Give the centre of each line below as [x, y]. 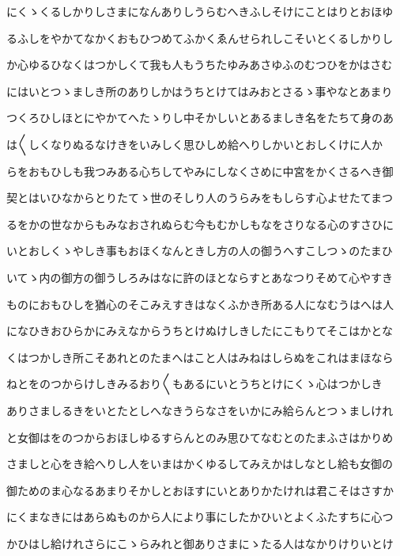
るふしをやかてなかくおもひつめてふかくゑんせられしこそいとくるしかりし [200, 38]
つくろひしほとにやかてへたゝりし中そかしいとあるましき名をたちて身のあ [200, 118]
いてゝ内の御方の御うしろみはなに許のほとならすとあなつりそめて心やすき [200, 277]
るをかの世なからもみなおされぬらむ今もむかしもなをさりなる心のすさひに [200, 224]
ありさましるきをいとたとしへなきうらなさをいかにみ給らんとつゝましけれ [200, 410]
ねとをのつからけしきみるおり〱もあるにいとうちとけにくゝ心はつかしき [194, 384]
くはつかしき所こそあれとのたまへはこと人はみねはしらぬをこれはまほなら [200, 357]
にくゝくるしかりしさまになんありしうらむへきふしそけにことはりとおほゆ [200, 11]
